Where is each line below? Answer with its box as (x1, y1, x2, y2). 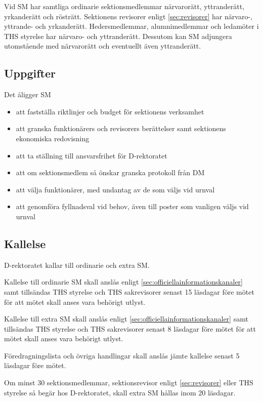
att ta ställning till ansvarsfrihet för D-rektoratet (16, 150, 167, 161)
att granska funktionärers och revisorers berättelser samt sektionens (16, 123, 226, 134)
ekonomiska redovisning (16, 133, 90, 143)
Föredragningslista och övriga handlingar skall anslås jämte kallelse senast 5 (4, 350, 240, 360)
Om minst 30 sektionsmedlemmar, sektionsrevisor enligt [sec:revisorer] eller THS (4, 377, 253, 388)
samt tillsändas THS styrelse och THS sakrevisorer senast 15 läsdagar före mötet (4, 286, 254, 297)
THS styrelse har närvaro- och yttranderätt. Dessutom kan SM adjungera (4, 30, 232, 41)
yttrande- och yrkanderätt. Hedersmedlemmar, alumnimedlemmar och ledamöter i (4, 21, 259, 31)
